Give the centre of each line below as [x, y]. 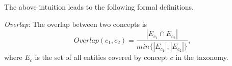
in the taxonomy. [202, 57]
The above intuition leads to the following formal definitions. [99, 7]
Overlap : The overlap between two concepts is [76, 24]
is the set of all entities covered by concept [101, 57]
